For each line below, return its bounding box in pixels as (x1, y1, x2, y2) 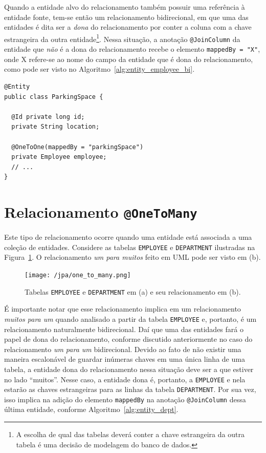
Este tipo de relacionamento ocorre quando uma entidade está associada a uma (4, 232, 252, 242)
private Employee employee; (11, 153, 107, 161)
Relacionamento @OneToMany (4, 201, 197, 222)
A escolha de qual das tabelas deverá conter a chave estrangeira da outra (16, 429, 245, 440)
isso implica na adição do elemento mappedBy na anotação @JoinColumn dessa (4, 394, 246, 404)
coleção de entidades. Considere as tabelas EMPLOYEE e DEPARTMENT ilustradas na (4, 241, 255, 252)
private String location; (11, 123, 100, 131)
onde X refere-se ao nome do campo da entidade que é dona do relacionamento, (4, 53, 253, 64)
